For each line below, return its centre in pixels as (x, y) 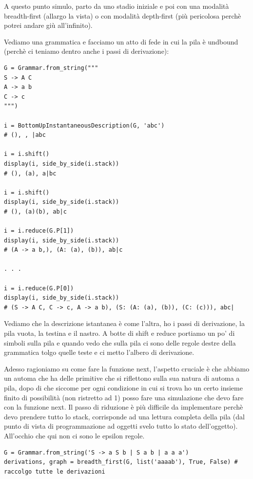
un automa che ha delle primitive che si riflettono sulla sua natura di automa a (122, 378)
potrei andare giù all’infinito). (48, 25)
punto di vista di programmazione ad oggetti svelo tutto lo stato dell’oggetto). (121, 426)
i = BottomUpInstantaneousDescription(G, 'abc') (84, 125)
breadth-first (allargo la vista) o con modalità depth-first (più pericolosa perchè (123, 15)
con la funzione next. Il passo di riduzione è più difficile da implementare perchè (124, 407)
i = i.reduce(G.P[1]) (39, 231)
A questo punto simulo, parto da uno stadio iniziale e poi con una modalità (117, 6)
